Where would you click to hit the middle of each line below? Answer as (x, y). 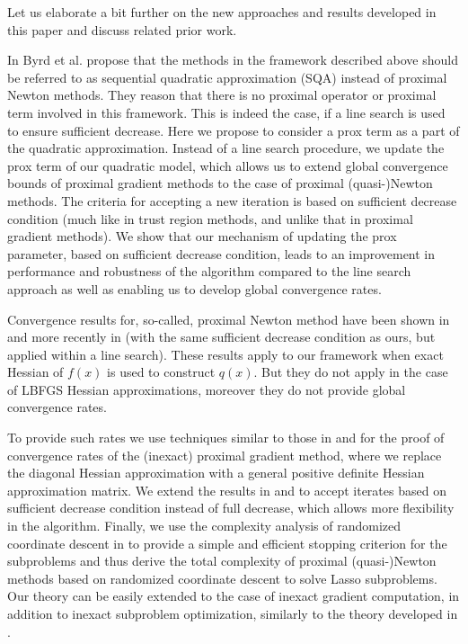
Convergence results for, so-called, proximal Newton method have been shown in (229, 319)
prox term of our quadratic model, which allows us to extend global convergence (228, 165)
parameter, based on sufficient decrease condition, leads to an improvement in (221, 253)
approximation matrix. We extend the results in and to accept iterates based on (227, 490)
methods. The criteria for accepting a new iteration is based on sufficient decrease (232, 200)
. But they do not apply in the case (351, 372)
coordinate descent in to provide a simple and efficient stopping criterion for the (227, 543)
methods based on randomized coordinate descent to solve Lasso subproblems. (222, 578)
